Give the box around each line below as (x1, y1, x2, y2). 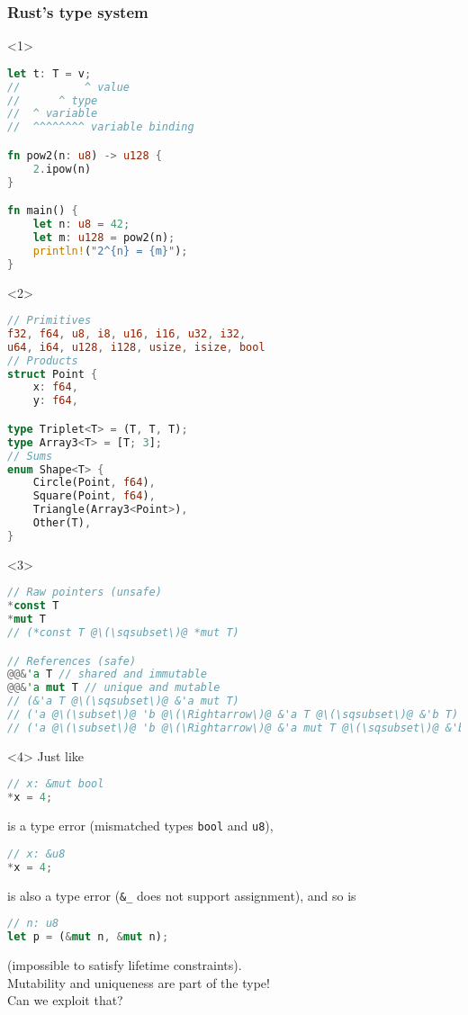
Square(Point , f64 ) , (32, 490, 156, 503)
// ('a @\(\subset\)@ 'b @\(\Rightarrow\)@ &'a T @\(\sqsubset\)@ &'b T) (7, 708, 459, 721)
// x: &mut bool (7, 777, 104, 791)
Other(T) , (32, 516, 92, 529)
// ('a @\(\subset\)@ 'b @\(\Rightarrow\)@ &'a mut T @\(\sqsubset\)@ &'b (7, 721, 465, 734)
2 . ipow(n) (32, 162, 92, 175)
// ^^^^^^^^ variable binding (7, 121, 194, 134)
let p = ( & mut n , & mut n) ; (7, 930, 169, 944)
